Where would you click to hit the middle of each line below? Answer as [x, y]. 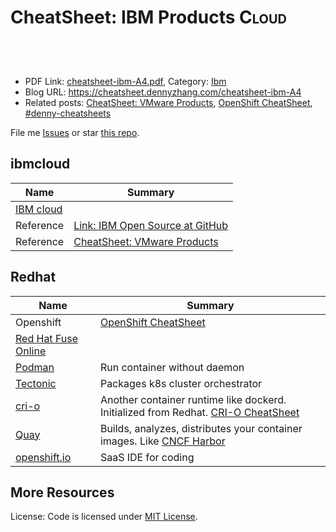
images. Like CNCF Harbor [162, 441]
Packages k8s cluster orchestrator [181, 383]
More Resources [62, 492]
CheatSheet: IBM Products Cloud [148, 17]
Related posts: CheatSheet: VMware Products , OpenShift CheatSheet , [168, 102]
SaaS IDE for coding [147, 457]
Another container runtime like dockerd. [193, 399]
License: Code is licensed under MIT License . [104, 517]
